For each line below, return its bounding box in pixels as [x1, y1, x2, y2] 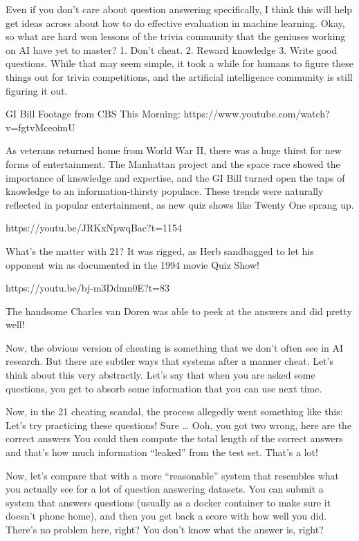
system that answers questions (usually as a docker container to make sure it [6, 495, 331, 509]
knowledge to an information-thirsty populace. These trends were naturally [6, 184, 324, 198]
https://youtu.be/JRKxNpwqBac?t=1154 [6, 220, 183, 235]
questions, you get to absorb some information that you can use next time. [6, 381, 322, 395]
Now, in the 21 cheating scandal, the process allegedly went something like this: [6, 404, 343, 419]
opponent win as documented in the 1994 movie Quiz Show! [6, 257, 259, 272]
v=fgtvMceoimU [6, 120, 75, 134]
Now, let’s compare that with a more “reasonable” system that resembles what [6, 468, 339, 482]
